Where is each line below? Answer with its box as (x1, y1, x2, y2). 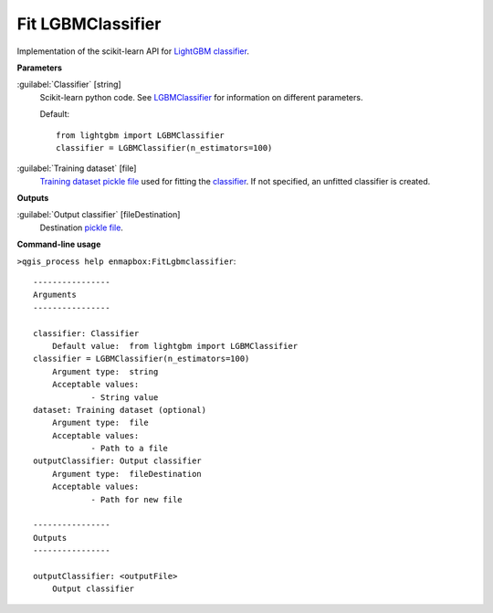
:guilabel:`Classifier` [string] (16, 79, 122, 90)
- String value (90, 392, 159, 402)
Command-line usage (16, 238, 101, 250)
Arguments (33, 290, 77, 301)
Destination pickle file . (39, 222, 123, 233)
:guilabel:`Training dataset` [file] (16, 163, 137, 174)
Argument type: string (51, 366, 159, 376)
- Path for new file (90, 494, 183, 504)
